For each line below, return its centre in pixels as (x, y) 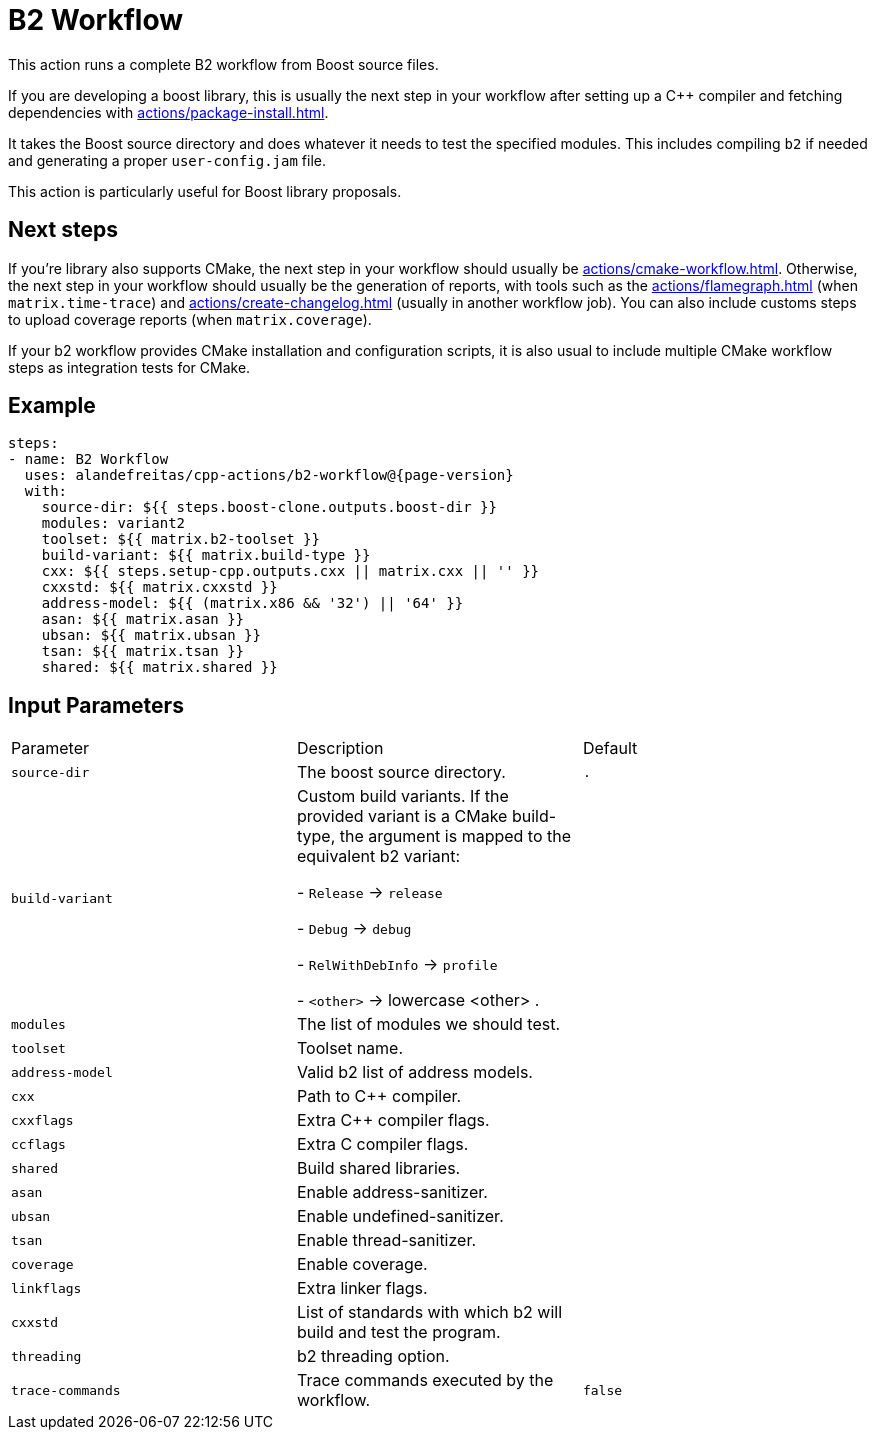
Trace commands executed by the (425, 1380)
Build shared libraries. (378, 1168)
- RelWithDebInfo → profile (397, 964)
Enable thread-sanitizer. (386, 1240)
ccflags (38, 1144)
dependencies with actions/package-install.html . (168, 112)
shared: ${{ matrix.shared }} (159, 667)
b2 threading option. (373, 1356)
